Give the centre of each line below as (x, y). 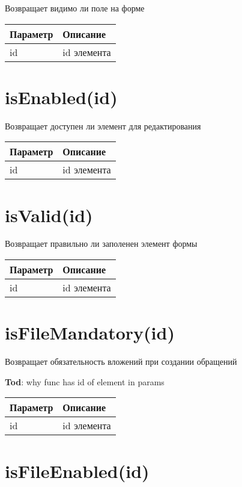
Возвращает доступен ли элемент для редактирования (103, 126)
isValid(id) (49, 215)
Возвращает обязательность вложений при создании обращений (121, 361)
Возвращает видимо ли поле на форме (75, 8)
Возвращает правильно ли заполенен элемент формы (101, 243)
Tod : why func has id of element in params (85, 381)
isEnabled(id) (61, 97)
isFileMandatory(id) (90, 333)
